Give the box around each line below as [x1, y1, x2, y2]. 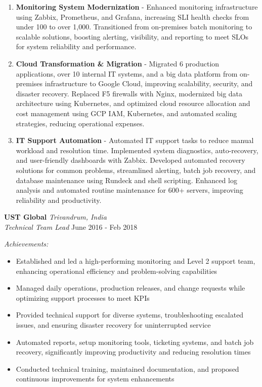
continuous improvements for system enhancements [16, 373, 174, 384]
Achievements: [4, 238, 49, 249]
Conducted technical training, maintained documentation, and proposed [16, 363, 239, 374]
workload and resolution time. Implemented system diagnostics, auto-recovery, [16, 145, 258, 155]
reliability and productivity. [16, 194, 102, 205]
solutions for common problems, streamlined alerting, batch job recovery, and [16, 164, 256, 175]
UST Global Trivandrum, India [4, 212, 107, 222]
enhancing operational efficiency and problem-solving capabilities [16, 265, 217, 276]
